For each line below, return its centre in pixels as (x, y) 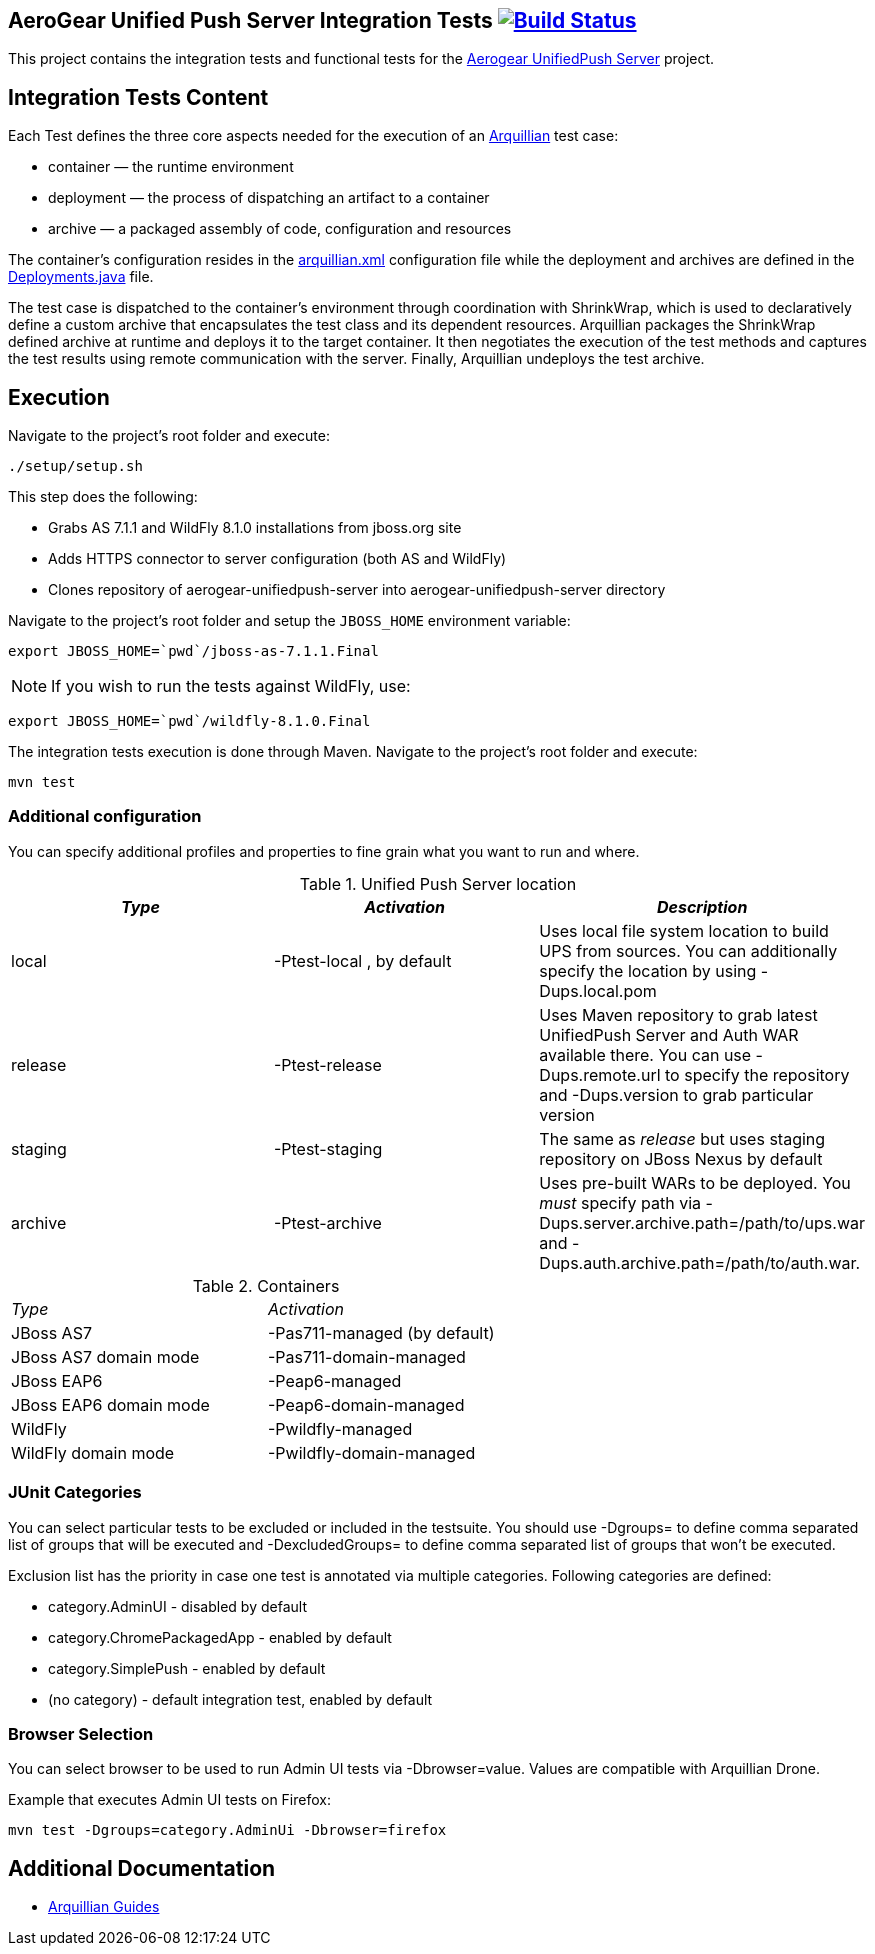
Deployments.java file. (81, 277)
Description (702, 906)
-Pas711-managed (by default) (381, 1332)
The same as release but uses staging (682, 1138)
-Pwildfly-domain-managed (372, 1452)
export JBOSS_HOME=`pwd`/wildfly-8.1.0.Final (189, 721)
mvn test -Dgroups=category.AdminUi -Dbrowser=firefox (227, 1830)
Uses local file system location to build (684, 930)
